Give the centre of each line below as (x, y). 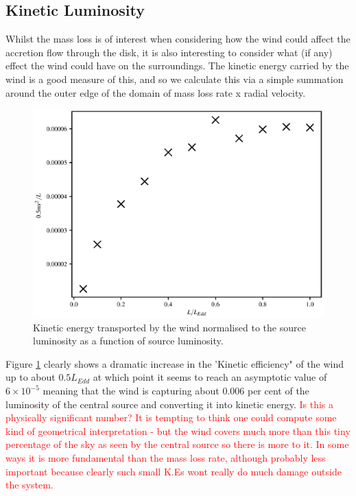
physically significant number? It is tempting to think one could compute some (171, 417)
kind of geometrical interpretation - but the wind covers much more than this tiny (178, 430)
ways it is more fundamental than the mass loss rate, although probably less (166, 458)
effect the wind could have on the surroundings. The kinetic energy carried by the (177, 66)
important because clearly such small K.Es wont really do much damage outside (174, 471)
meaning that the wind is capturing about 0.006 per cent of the (176, 391)
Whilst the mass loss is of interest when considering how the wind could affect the (178, 39)
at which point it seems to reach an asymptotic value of (210, 377)
